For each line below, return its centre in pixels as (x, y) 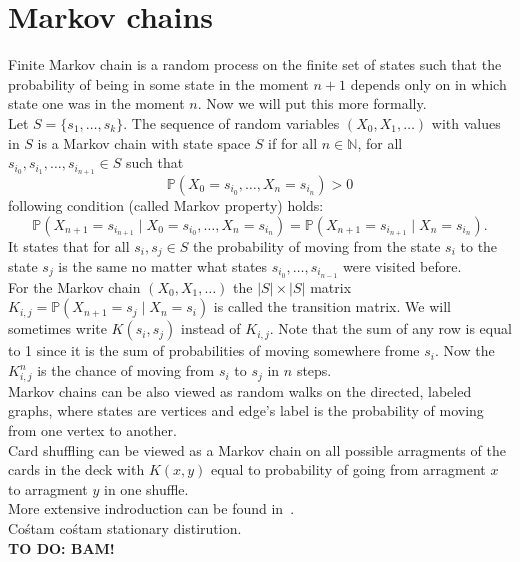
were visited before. (402, 266)
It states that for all (69, 245)
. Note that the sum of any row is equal (390, 328)
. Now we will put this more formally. (312, 103)
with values (466, 122)
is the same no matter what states (163, 266)
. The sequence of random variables (231, 122)
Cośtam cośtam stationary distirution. (125, 527)
